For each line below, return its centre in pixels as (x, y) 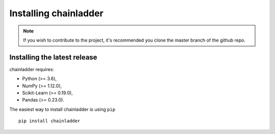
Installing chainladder (57, 13)
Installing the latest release (53, 57)
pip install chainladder (49, 121)
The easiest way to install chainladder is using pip (62, 109)
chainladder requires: (32, 69)
